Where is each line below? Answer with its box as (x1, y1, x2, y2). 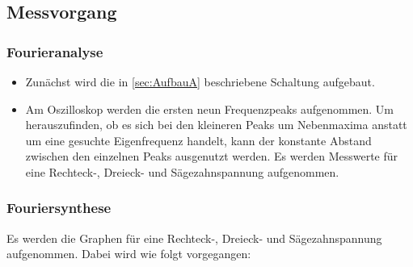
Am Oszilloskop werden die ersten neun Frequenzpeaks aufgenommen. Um (25, 100, 394, 117)
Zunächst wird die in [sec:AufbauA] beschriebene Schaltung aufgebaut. (25, 73, 375, 90)
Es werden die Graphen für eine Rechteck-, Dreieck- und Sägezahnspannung (6, 229, 382, 246)
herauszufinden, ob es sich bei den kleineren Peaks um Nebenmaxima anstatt (25, 116, 407, 133)
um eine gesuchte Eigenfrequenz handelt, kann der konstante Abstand (25, 131, 372, 148)
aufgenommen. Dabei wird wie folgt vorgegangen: (6, 245, 251, 262)
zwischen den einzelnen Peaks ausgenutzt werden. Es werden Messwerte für (25, 148, 398, 165)
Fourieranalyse (6, 41, 103, 61)
